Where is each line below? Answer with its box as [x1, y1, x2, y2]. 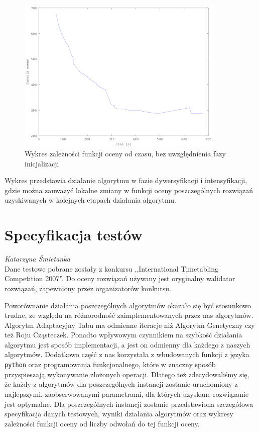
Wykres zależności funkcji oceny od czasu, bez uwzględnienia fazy [25, 148, 226, 159]
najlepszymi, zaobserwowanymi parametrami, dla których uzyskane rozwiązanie [5, 388, 249, 399]
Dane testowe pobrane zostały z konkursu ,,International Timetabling [5, 263, 219, 274]
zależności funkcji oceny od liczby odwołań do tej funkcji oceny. [5, 418, 200, 428]
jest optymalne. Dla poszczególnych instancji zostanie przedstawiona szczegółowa [5, 398, 253, 409]
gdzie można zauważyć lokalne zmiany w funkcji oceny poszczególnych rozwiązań [5, 185, 253, 195]
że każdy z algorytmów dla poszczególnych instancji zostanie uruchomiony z [5, 379, 238, 389]
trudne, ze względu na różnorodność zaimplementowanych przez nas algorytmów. [5, 310, 253, 320]
